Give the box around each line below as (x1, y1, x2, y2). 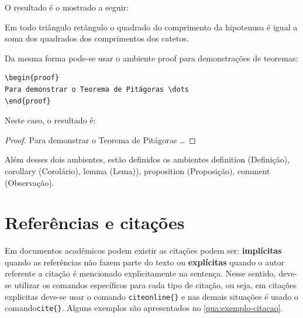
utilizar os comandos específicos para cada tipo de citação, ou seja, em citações (14, 279, 297, 291)
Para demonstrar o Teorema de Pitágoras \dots (5, 85, 189, 94)
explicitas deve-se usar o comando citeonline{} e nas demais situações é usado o (5, 290, 298, 302)
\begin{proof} (5, 74, 60, 82)
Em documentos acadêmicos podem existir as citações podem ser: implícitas (5, 244, 282, 257)
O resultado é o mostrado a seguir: (5, 1, 129, 13)
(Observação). (5, 176, 54, 188)
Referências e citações (5, 210, 185, 234)
